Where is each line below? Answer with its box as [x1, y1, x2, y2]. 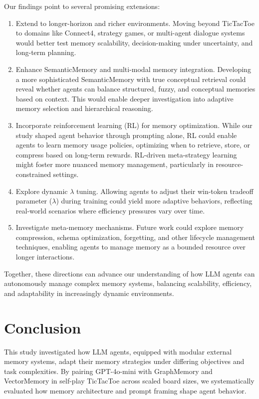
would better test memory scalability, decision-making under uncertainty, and [15, 37, 253, 47]
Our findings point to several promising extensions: [4, 1, 160, 11]
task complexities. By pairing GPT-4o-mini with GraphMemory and [4, 365, 213, 376]
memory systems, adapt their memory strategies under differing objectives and [4, 356, 245, 366]
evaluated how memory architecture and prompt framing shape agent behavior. [4, 385, 247, 395]
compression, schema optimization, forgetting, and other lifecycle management [15, 231, 255, 242]
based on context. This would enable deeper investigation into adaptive [15, 93, 234, 103]
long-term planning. [15, 47, 76, 57]
